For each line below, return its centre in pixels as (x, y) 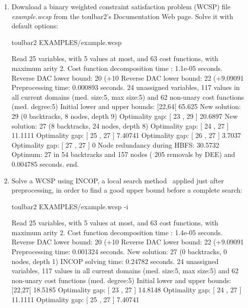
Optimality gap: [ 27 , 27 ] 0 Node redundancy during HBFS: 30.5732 (115, 144)
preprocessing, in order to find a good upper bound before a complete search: (127, 190)
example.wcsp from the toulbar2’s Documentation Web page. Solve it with (122, 16)
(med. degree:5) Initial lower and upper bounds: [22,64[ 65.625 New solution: (126, 106)
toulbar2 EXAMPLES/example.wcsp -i (70, 206)
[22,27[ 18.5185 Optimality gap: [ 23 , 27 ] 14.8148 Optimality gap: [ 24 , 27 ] (126, 290)
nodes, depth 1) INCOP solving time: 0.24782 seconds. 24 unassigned (115, 261)
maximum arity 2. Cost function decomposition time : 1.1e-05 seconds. (117, 68)
